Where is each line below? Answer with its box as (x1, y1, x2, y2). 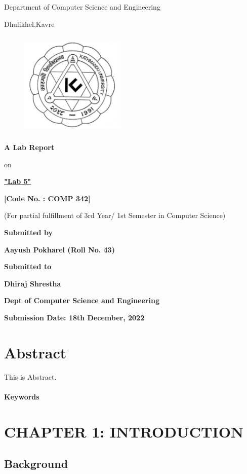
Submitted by (4, 227, 53, 237)
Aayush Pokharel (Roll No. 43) (4, 244, 115, 254)
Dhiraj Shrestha (4, 278, 61, 288)
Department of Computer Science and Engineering (4, 2, 160, 12)
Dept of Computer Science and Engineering (4, 295, 159, 306)
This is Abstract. (4, 371, 57, 382)
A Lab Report (4, 142, 55, 152)
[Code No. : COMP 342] (4, 193, 91, 203)
